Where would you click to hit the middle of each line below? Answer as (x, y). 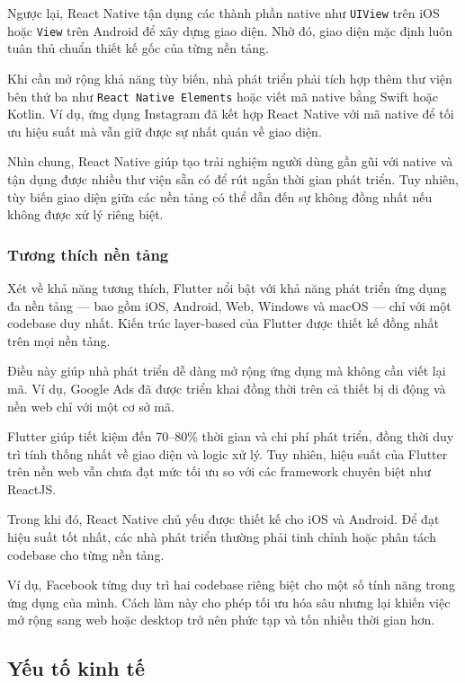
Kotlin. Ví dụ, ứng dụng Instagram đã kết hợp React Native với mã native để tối (231, 114)
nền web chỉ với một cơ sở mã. (91, 406)
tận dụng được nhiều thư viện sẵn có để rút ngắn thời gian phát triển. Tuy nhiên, (233, 178)
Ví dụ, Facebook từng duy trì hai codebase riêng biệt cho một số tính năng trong (231, 585)
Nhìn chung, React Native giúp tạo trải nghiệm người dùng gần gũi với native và (230, 161)
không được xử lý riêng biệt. (85, 214)
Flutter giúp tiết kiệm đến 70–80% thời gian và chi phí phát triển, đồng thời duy (231, 436)
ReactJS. (32, 488)
